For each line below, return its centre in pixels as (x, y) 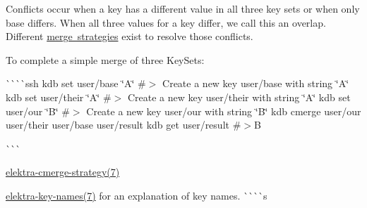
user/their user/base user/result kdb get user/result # (124, 125)
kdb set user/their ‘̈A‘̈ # (59, 97)
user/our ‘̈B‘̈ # (38, 111)
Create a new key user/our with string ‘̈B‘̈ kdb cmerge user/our (224, 111)
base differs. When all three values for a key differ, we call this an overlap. (166, 22)
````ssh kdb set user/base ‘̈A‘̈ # (76, 83)
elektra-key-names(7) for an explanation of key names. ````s (137, 195)
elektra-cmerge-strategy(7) (63, 172)
